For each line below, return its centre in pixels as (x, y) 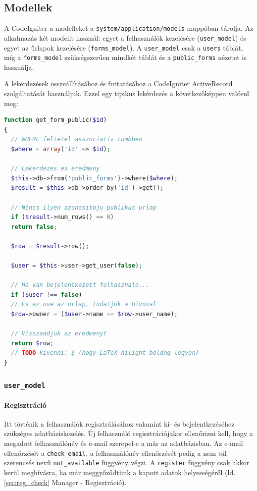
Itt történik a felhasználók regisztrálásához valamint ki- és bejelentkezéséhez (119, 423)
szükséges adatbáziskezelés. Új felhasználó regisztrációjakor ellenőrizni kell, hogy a (128, 433)
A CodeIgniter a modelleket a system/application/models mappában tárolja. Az (129, 28)
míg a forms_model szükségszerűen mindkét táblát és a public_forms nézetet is (125, 57)
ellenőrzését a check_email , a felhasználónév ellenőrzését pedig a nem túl (115, 453)
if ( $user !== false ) (47, 295)
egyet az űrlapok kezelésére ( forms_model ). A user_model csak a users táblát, (124, 47)
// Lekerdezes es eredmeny (55, 169)
